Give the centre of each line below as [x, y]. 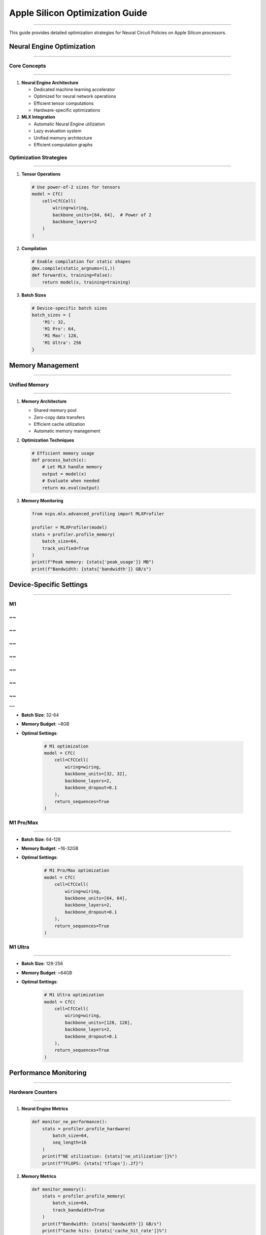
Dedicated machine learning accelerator [74, 89]
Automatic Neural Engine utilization [69, 124]
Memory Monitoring [42, 500]
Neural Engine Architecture [50, 82]
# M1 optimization [66, 746]
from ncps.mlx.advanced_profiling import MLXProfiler [98, 514]
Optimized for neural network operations [75, 96]
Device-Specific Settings [49, 585]
